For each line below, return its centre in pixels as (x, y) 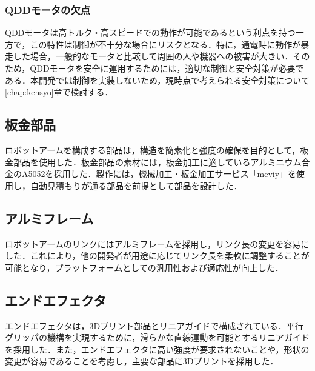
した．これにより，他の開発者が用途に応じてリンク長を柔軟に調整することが (157, 256)
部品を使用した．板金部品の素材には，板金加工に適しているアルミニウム (157, 162)
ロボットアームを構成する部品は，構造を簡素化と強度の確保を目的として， (153, 149)
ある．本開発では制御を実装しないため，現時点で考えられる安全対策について (157, 80)
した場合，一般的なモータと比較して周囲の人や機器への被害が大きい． (153, 56)
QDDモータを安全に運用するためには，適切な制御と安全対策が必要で (167, 68)
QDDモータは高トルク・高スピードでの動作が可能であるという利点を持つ (150, 32)
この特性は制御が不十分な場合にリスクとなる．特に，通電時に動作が (165, 44)
